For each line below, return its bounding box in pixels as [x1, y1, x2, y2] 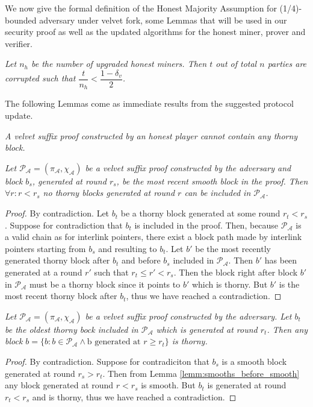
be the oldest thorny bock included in [5, 323, 138, 335]
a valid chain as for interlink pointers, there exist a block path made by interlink [5, 230, 302, 243]
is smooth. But [141, 379, 196, 391]
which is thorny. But [191, 277, 268, 290]
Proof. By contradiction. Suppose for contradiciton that [5, 355, 209, 367]
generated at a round [5, 266, 82, 279]
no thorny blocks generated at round [43, 186, 175, 199]
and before [122, 254, 161, 267]
